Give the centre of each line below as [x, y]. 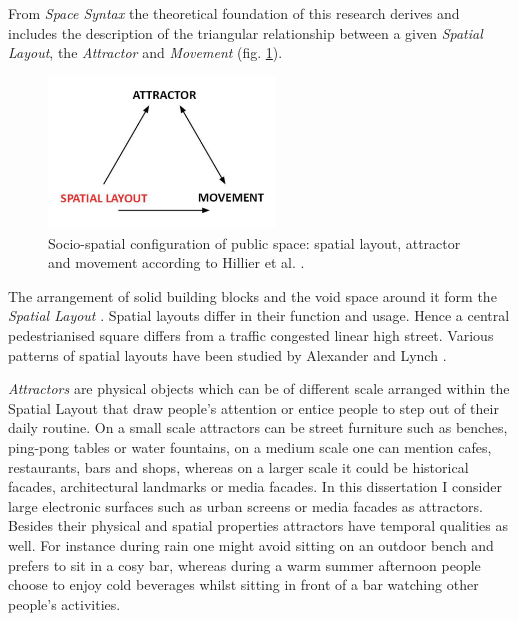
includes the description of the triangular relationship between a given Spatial [245, 32]
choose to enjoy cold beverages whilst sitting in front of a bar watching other [243, 584]
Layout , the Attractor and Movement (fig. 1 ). [145, 52]
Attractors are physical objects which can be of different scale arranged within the [259, 388]
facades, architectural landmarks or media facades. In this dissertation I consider [255, 486]
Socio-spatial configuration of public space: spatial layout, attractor [254, 242]
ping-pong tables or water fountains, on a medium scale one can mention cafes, [250, 447]
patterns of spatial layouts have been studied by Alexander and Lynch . [227, 354]
